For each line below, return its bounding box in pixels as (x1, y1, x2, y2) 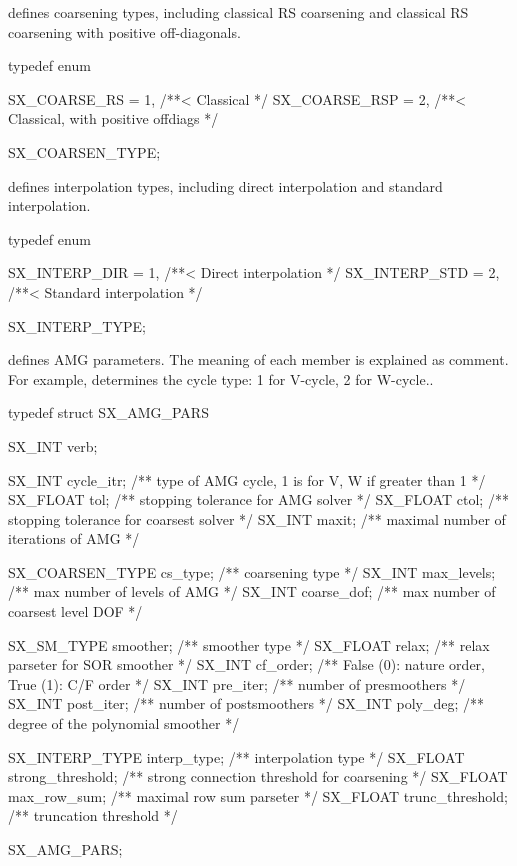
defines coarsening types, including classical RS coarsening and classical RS (8, 2, 469, 22)
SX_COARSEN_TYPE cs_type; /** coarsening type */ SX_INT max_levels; (8, 561, 496, 582)
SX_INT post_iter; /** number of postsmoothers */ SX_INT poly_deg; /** (8, 693, 485, 714)
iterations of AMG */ (8, 528, 140, 549)
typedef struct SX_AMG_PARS (8, 402, 209, 423)
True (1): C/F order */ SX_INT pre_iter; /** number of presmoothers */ (8, 673, 466, 694)
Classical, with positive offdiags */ (8, 108, 219, 129)
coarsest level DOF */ (8, 601, 143, 622)
